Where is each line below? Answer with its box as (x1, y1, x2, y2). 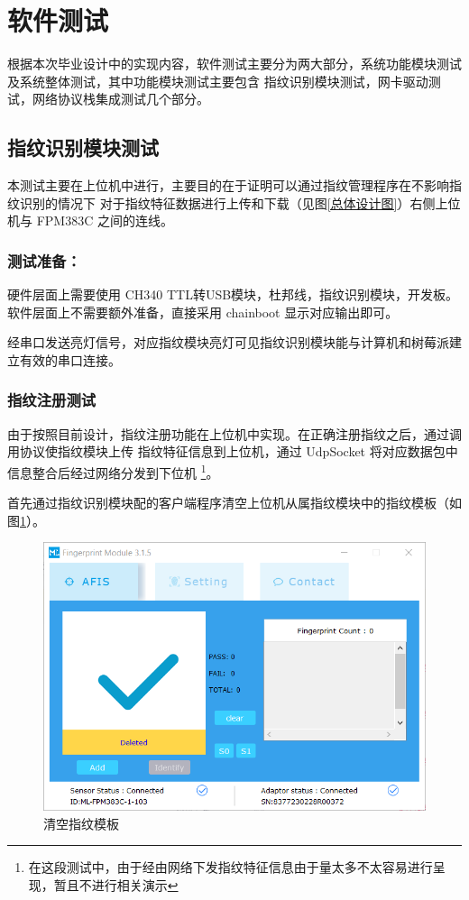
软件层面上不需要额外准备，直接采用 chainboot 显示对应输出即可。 (7, 302, 399, 321)
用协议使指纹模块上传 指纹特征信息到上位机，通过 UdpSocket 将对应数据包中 (7, 442, 458, 461)
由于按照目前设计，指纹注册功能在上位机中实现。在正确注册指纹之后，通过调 (7, 424, 462, 443)
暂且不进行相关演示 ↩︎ (53, 875, 179, 894)
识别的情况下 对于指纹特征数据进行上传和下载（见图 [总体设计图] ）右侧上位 (19, 193, 461, 212)
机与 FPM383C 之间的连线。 (7, 211, 173, 230)
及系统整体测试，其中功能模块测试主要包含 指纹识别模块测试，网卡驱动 (7, 71, 428, 90)
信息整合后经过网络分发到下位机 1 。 (7, 460, 219, 482)
